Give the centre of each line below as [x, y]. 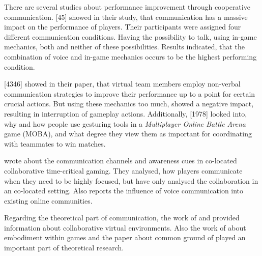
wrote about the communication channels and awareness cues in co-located [121, 161]
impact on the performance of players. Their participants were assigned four [123, 27]
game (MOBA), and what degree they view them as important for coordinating [128, 134]
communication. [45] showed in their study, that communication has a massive [126, 17]
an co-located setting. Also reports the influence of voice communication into [124, 191]
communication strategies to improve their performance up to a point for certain [130, 93]
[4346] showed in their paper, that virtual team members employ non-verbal [122, 84]
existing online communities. [48, 200]
